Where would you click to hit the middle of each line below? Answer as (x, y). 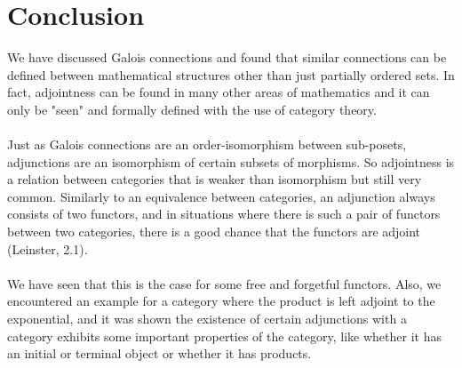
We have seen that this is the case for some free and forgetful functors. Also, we (224, 283)
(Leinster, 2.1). (48, 248)
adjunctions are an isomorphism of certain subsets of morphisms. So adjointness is (231, 161)
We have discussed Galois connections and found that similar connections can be (227, 57)
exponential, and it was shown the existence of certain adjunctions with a (207, 319)
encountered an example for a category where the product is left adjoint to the (221, 301)
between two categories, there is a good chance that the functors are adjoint (214, 232)
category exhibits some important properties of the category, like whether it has (224, 336)
